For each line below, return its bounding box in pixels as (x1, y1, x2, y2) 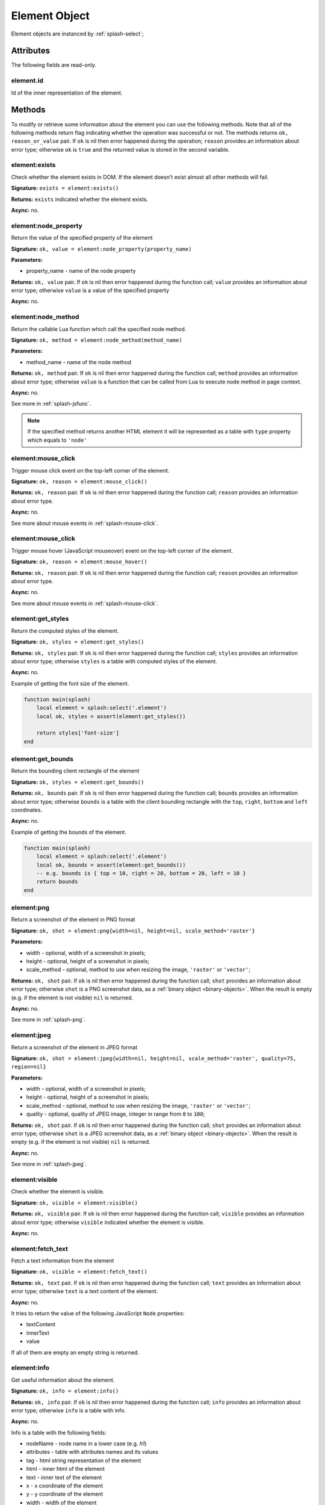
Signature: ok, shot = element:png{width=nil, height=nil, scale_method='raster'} (11, 927, 255, 934)
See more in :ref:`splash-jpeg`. (11, 1161, 87, 1168)
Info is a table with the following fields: (11, 1429, 107, 1436)
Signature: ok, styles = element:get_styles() (11, 638, 144, 645)
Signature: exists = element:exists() (11, 184, 119, 192)
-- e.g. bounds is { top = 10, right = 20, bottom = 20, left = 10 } (36, 870, 246, 877)
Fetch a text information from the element (11, 1257, 114, 1264)
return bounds (36, 878, 78, 885)
